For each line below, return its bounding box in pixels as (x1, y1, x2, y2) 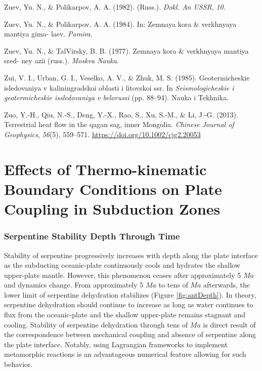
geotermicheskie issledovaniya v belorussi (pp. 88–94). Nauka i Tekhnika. (4, 92, 229, 103)
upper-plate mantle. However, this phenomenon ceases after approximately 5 (4, 269, 241, 280)
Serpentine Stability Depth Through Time (4, 230, 180, 242)
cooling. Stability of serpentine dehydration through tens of (4, 319, 188, 329)
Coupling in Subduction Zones (4, 198, 221, 219)
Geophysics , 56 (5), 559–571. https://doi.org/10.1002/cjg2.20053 (4, 129, 201, 139)
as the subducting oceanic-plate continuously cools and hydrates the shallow (4, 260, 240, 270)
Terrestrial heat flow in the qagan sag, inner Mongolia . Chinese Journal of (4, 119, 234, 130)
